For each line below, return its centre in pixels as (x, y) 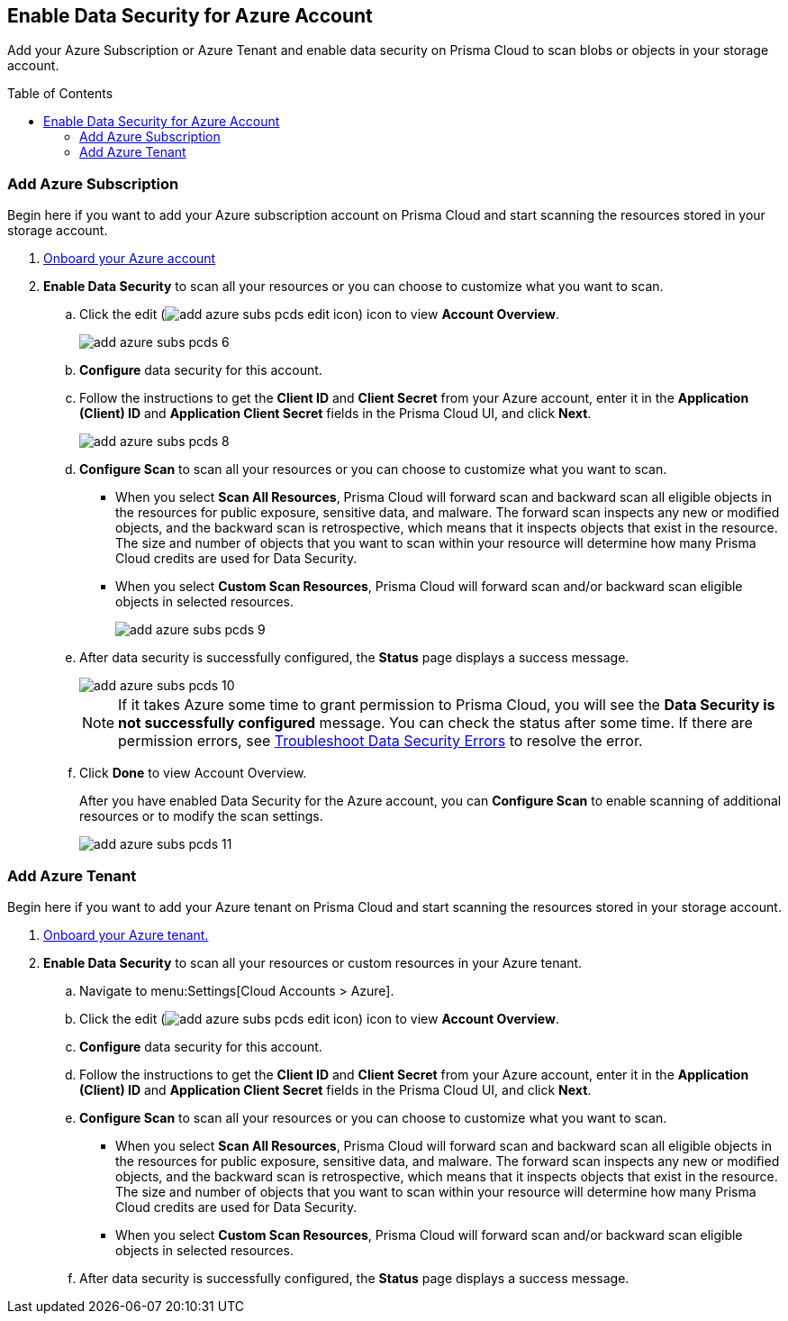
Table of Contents (60, 94)
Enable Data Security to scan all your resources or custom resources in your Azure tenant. (313, 962)
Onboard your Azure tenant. (126, 934)
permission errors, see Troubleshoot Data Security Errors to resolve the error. (380, 741)
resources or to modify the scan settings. (201, 816)
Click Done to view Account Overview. (193, 773)
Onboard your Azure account (130, 259)
